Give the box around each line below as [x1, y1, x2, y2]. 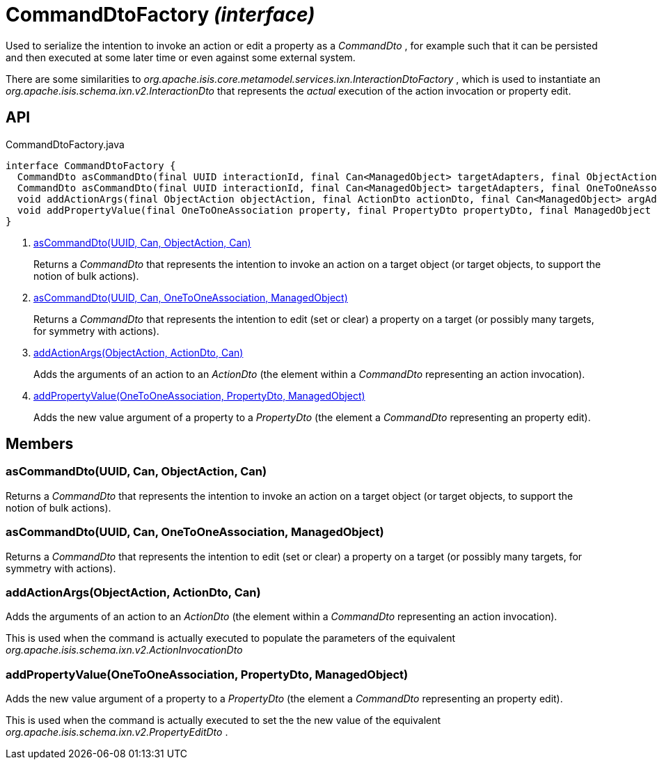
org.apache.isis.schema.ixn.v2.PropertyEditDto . [6, 726, 228, 739]
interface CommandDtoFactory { [6, 159, 176, 171]
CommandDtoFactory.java [6, 138, 125, 150]
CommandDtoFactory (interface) [6, 3, 315, 26]
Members [6, 435, 74, 453]
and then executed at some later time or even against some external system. [6, 51, 356, 63]
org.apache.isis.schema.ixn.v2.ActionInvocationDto [6, 644, 243, 656]
